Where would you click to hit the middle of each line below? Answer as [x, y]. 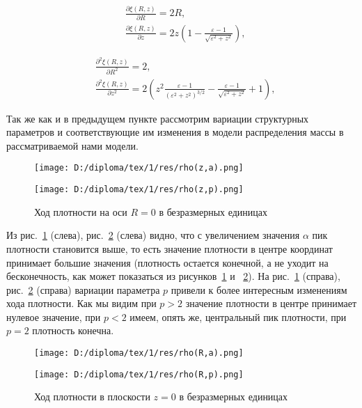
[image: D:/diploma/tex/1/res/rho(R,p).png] [139, 374]
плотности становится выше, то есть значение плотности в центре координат [170, 248]
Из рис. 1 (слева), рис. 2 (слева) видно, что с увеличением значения [153, 235]
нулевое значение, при [54, 316]
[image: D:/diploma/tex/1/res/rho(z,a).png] [139, 168]
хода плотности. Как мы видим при [81, 303]
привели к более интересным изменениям [259, 289]
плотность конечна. [73, 330]
